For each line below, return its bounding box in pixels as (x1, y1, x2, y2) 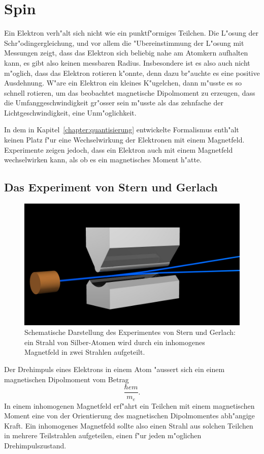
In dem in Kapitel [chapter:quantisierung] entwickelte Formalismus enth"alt (4, 124, 239, 135)
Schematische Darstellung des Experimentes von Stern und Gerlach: (24, 327, 236, 337)
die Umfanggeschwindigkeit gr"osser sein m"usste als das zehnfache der (4, 97, 223, 108)
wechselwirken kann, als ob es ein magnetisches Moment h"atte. (4, 154, 202, 165)
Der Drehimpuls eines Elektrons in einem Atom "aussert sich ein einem (4, 363, 225, 374)
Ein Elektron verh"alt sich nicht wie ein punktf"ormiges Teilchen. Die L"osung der (4, 27, 259, 38)
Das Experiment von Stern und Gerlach (4, 179, 218, 195)
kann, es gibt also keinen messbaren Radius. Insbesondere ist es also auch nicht (4, 57, 250, 68)
